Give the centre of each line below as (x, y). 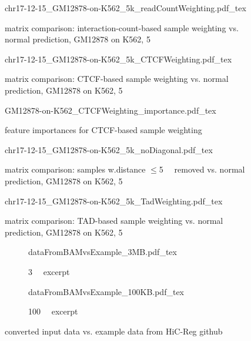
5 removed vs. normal (202, 169)
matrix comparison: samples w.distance (75, 169)
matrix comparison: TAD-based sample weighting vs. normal (114, 221)
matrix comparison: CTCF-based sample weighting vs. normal (117, 79)
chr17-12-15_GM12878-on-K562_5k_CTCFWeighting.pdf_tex (118, 59)
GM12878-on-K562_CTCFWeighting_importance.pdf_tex (111, 110)
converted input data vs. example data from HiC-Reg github (114, 331)
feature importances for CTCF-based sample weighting (103, 130)
